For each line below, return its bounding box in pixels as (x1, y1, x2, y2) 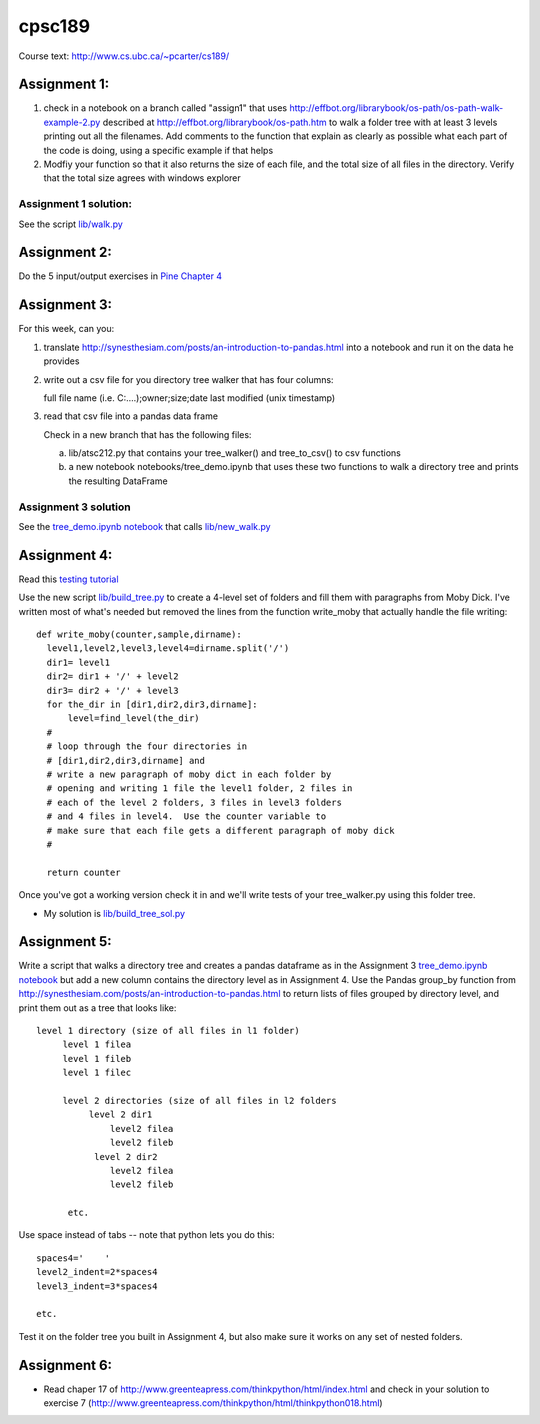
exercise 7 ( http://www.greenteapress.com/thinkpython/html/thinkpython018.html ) (43, 1397, 384, 1409)
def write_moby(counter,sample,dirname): (36, 629, 242, 640)
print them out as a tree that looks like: (18, 1001, 177, 1014)
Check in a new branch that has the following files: (43, 428, 252, 440)
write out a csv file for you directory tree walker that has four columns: (43, 373, 334, 385)
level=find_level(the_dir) (67, 713, 200, 724)
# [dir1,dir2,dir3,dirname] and (46, 755, 205, 766)
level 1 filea (62, 1039, 132, 1050)
